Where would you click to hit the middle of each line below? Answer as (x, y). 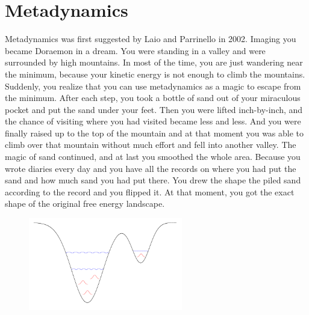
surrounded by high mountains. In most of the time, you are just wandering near (154, 62)
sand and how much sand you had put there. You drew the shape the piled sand (153, 180)
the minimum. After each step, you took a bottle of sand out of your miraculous (153, 98)
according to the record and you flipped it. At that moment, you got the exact (150, 191)
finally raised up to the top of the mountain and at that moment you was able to (154, 133)
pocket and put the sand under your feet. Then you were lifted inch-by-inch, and (154, 109)
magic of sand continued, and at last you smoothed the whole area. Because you (153, 157)
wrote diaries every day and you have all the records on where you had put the (151, 168)
